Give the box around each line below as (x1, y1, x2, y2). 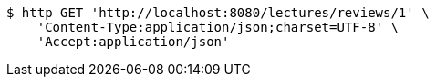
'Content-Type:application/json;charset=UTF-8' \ (36, 20, 399, 34)
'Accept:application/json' (36, 34, 230, 49)
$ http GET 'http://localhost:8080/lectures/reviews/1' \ (6, 5, 430, 20)
